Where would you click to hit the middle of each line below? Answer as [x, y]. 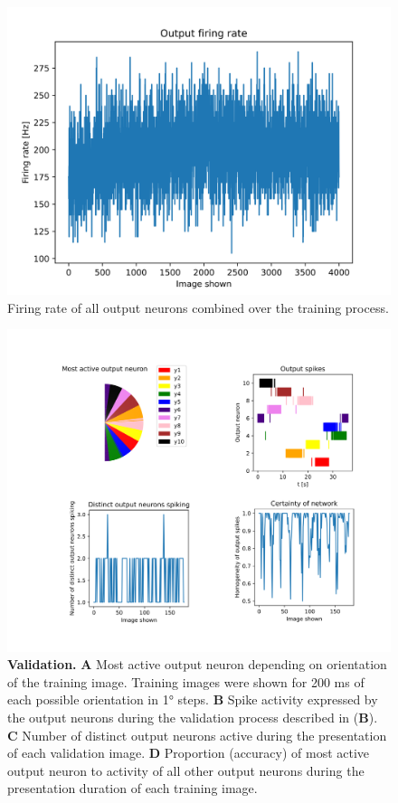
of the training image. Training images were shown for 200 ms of [186, 681]
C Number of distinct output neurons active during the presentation [197, 735]
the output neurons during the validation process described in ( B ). [193, 718]
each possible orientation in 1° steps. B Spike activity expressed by [193, 699]
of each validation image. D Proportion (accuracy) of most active [189, 753]
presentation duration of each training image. [133, 788]
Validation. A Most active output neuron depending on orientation [197, 664]
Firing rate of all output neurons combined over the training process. [198, 307]
